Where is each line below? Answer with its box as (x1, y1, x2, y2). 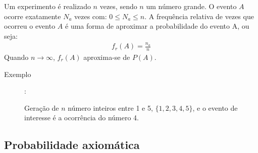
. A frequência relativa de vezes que (144, 11, 254, 21)
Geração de (24, 102, 59, 113)
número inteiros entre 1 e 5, (68, 102, 153, 113)
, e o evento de (192, 102, 238, 113)
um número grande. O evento (146, 1, 237, 11)
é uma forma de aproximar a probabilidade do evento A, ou (65, 21, 249, 31)
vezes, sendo (99, 1, 137, 11)
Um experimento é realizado (4, 1, 91, 11)
